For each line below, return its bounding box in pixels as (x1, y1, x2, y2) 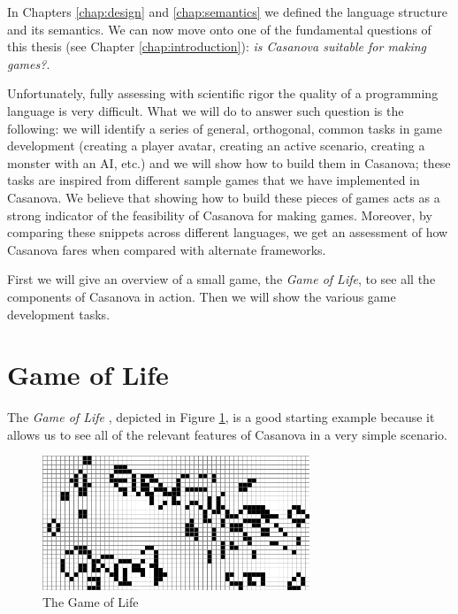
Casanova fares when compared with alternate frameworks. (7, 240, 326, 258)
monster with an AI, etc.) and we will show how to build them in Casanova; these (7, 153, 451, 172)
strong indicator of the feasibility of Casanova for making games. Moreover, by (7, 205, 432, 224)
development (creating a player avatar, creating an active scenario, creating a (7, 136, 425, 155)
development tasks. (7, 304, 111, 323)
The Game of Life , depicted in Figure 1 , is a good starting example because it (7, 408, 435, 426)
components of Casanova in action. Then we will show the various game (7, 287, 396, 305)
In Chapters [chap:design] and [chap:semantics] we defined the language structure (7, 3, 447, 20)
